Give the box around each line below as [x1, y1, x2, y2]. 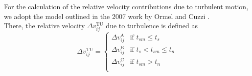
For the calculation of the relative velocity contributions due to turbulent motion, [4, 1, 249, 11]
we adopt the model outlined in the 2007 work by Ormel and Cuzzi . [4, 11, 210, 21]
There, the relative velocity [4, 20, 85, 31]
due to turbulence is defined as [106, 20, 198, 31]
